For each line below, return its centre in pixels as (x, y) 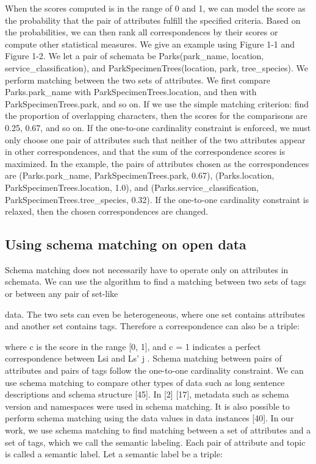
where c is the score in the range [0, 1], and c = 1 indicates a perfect (133, 346)
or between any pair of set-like (62, 294)
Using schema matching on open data (126, 244)
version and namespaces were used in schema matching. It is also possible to (147, 406)
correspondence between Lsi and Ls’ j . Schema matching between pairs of (143, 358)
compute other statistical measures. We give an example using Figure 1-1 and (150, 44)
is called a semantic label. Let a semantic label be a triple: (114, 454)
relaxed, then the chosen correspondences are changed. (107, 211)
